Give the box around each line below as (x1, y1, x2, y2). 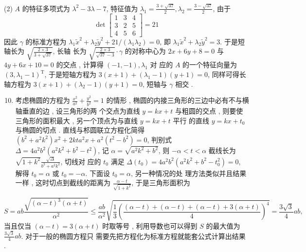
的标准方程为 (25, 36, 67, 46)
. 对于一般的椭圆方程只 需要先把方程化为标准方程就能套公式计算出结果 (21, 231, 246, 241)
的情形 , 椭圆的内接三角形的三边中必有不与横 (106, 95, 249, 105)
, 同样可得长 (208, 69, 246, 79)
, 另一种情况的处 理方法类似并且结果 (131, 168, 247, 178)
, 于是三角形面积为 (131, 177, 190, 188)
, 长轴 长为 (53, 46, 87, 56)
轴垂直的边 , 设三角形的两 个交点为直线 (15, 106, 140, 116)
